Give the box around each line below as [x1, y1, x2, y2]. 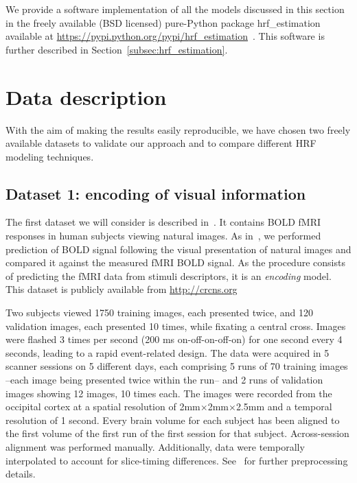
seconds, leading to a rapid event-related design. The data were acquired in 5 [5, 345, 330, 360]
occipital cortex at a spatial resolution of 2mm [5, 399, 200, 414]
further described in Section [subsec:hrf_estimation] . [5, 42, 228, 56]
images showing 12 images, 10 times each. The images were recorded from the [5, 386, 332, 400]
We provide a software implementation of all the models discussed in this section [5, 2, 345, 16]
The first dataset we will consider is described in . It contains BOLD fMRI [5, 215, 321, 229]
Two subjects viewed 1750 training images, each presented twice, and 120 [5, 305, 313, 320]
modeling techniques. [5, 149, 94, 163]
